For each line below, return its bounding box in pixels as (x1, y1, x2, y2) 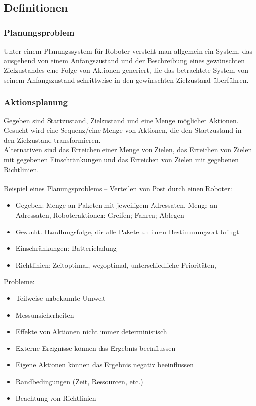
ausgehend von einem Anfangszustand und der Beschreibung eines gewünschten (4, 55, 245, 65)
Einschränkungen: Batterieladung (15, 243, 117, 253)
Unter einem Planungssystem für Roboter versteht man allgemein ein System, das (4, 46, 253, 56)
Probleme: (4, 276, 35, 287)
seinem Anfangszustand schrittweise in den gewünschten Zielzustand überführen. (4, 74, 249, 85)
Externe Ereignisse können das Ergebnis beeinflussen (15, 343, 176, 353)
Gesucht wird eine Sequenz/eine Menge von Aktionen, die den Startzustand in (4, 125, 242, 135)
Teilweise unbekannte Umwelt (15, 292, 106, 303)
